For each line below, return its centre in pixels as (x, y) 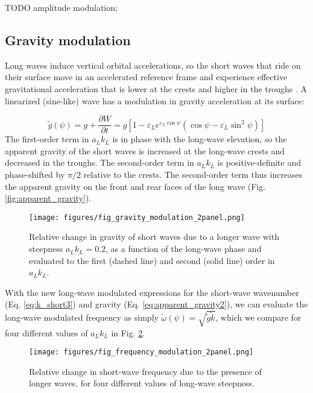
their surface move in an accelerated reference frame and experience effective (146, 77)
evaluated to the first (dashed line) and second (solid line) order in (152, 260)
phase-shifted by (35, 174)
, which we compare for (258, 317)
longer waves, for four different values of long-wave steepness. (142, 383)
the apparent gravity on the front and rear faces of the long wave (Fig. (135, 186)
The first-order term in (47, 139)
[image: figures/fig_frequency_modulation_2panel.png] (141, 352)
